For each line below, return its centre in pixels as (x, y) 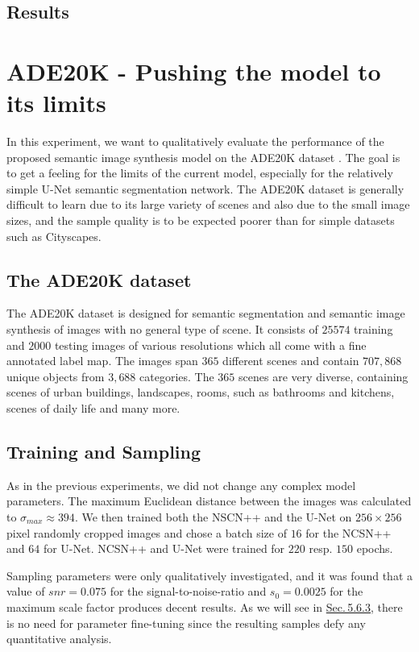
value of (26, 591)
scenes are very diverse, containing (324, 376)
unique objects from (56, 376)
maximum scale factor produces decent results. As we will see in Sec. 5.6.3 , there (205, 606)
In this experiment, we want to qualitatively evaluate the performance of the (195, 141)
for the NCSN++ (348, 532)
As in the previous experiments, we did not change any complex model (181, 485)
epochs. (375, 548)
